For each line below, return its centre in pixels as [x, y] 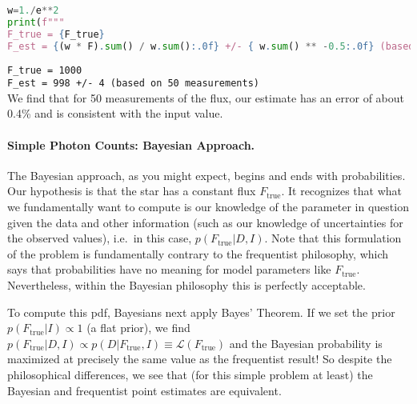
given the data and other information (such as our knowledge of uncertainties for [205, 222]
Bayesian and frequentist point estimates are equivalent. [144, 390]
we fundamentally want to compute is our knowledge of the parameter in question [208, 206]
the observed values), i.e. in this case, [100, 238]
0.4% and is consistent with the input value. [115, 113]
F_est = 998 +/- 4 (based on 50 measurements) [133, 84]
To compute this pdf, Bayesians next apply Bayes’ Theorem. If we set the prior [201, 312]
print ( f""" [36, 22]
